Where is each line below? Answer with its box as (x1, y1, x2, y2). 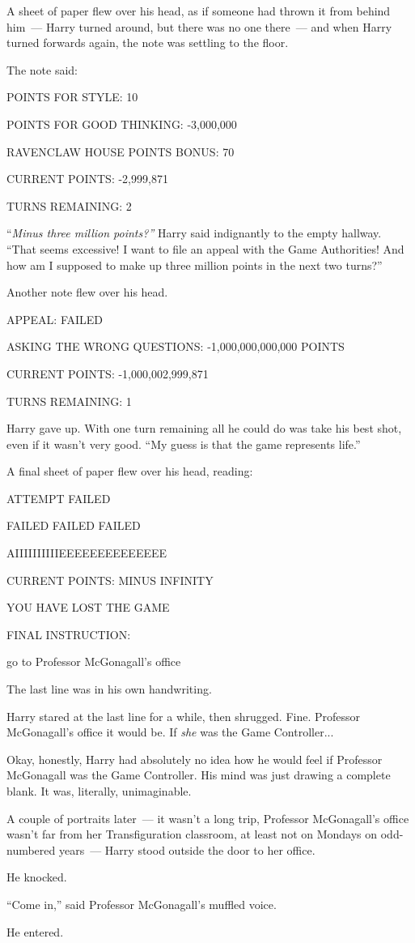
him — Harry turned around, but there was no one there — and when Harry (6, 18, 392, 35)
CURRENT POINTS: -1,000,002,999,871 (6, 365, 209, 382)
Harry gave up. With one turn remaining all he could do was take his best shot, (6, 420, 402, 437)
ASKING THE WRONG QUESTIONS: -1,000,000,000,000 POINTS (6, 338, 345, 355)
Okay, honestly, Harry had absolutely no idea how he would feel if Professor (6, 750, 383, 767)
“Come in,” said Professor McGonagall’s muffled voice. (6, 895, 277, 912)
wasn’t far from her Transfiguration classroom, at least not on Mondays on (6, 826, 378, 843)
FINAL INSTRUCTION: (6, 625, 131, 642)
